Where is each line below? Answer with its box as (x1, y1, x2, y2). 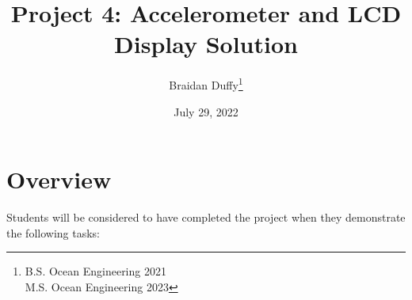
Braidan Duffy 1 (169, 74, 243, 93)
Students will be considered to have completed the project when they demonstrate (6, 209, 406, 226)
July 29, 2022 (174, 103, 238, 120)
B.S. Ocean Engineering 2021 (25, 263, 166, 279)
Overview (6, 163, 112, 196)
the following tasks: (6, 224, 100, 241)
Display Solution (114, 28, 298, 60)
